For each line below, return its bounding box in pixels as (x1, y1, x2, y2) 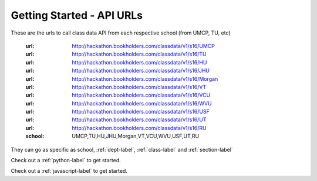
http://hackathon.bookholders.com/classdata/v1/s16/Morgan (72, 75, 218, 82)
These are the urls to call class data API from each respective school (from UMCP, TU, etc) (11, 29, 231, 36)
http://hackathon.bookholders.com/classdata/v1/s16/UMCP (72, 42, 215, 49)
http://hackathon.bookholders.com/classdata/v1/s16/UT (72, 116, 207, 123)
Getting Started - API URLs (11, 9, 143, 22)
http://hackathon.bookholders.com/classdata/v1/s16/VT (72, 83, 207, 90)
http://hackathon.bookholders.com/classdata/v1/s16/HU (72, 59, 207, 66)
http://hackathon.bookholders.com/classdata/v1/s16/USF (72, 108, 210, 115)
